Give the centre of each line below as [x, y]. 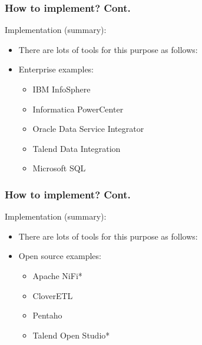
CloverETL [53, 295]
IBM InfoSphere [62, 89]
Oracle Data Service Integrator [88, 129]
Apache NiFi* [57, 275]
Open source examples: [60, 256]
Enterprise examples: [56, 69]
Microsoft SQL [59, 168]
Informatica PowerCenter [78, 109]
